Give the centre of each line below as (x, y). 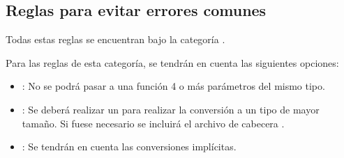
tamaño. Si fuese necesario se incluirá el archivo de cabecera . (153, 123)
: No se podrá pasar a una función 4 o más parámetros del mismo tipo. (173, 86)
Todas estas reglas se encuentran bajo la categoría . (115, 39)
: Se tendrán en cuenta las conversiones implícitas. (129, 147)
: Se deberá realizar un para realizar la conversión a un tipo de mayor (171, 109)
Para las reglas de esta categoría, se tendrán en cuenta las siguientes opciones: (172, 62)
